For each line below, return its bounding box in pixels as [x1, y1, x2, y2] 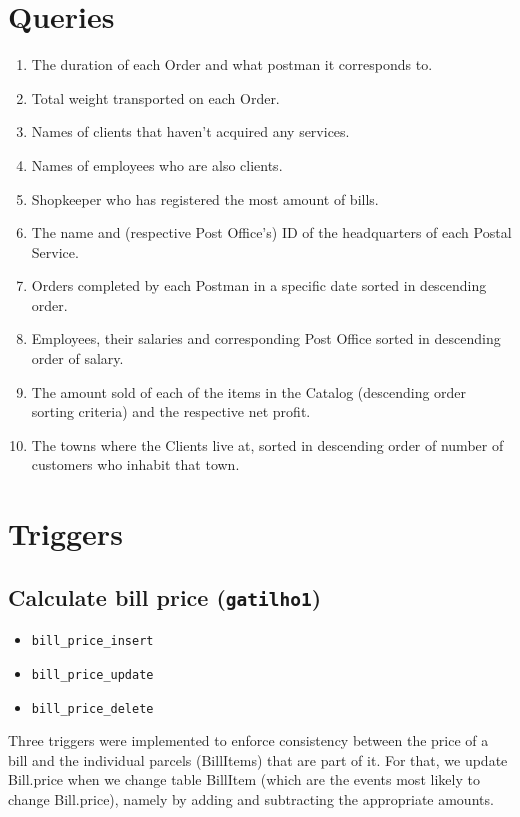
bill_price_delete [31, 701, 154, 716]
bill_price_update [31, 667, 154, 682]
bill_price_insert [31, 634, 154, 649]
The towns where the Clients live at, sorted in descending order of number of [31, 434, 504, 455]
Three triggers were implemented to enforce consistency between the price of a [8, 730, 489, 751]
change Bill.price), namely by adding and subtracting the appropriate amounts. [8, 788, 494, 809]
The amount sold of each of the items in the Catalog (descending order [31, 381, 467, 402]
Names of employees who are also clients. [31, 154, 283, 175]
